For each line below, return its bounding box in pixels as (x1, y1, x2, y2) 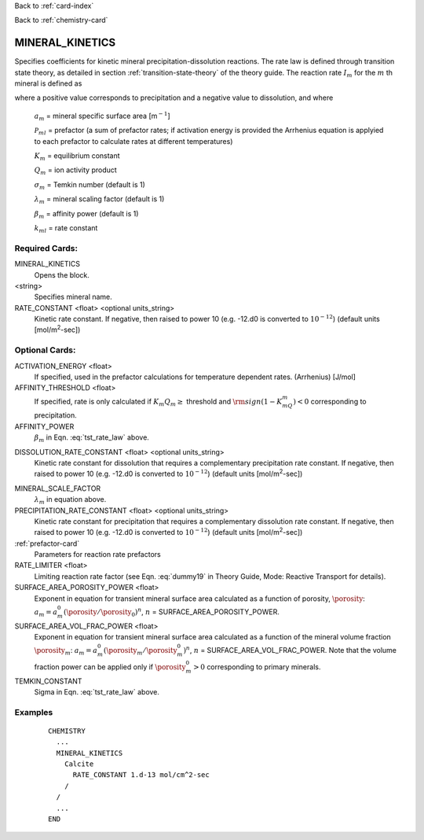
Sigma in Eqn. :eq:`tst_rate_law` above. (34, 687, 160, 696)
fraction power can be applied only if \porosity (34, 661, 186, 672)
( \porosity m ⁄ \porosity (103, 646, 177, 657)
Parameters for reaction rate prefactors (34, 550, 161, 559)
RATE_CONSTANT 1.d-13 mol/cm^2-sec (72, 771, 210, 779)
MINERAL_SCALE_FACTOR (14, 484, 101, 493)
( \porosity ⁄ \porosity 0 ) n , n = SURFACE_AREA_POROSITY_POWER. (63, 606, 280, 618)
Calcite (64, 760, 94, 768)
